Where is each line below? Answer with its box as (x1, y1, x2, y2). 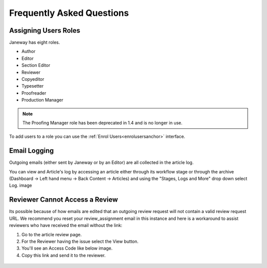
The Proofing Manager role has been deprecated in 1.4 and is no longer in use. (22, 119, 183, 126)
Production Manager (21, 97, 64, 103)
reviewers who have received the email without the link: (9, 222, 123, 228)
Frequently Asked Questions (9, 7, 129, 18)
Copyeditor (21, 76, 44, 82)
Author (21, 49, 36, 54)
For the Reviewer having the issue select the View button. (21, 238, 138, 244)
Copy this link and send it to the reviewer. (21, 252, 106, 258)
